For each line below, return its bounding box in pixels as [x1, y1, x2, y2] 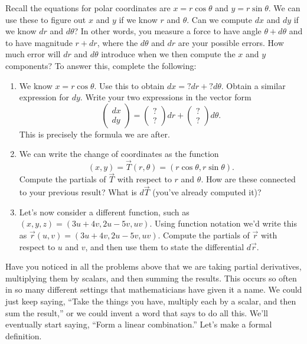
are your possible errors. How [178, 36, 284, 48]
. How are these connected [201, 173, 296, 185]
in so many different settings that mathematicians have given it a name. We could [5, 283, 302, 296]
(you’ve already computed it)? [152, 186, 262, 198]
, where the [97, 36, 138, 48]
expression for [19, 91, 70, 103]
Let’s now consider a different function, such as [19, 205, 190, 218]
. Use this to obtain [94, 79, 165, 91]
